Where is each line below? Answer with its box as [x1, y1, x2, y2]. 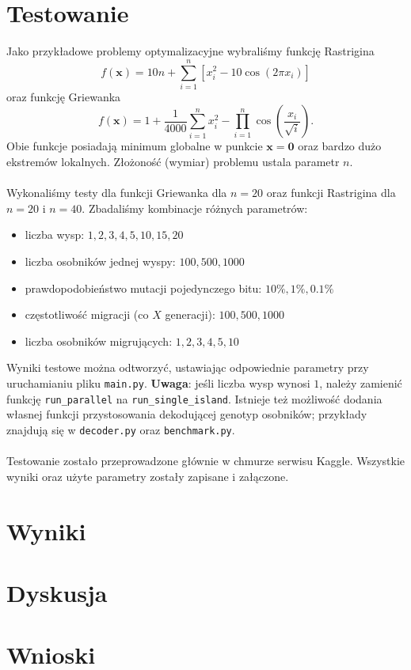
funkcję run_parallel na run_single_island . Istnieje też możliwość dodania [6, 390, 382, 407]
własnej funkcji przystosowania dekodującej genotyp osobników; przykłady [6, 406, 367, 422]
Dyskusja [6, 576, 108, 608]
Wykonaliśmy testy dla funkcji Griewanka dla [6, 184, 227, 201]
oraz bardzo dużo [298, 138, 382, 154]
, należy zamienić [319, 374, 402, 391]
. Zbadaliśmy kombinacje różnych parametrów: [82, 199, 308, 216]
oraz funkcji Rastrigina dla [266, 184, 396, 201]
